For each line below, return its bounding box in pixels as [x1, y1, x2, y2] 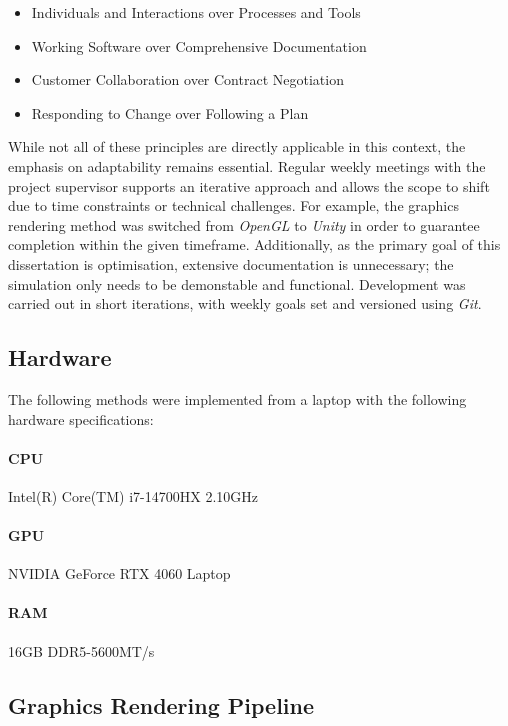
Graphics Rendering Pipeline [8, 689, 315, 720]
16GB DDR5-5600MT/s [8, 640, 155, 661]
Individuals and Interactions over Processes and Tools [31, 2, 361, 22]
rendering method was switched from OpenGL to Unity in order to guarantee [8, 214, 480, 235]
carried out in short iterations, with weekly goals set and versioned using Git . [8, 293, 482, 314]
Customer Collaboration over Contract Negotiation [31, 69, 344, 90]
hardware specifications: [8, 408, 154, 429]
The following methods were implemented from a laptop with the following [8, 388, 467, 409]
